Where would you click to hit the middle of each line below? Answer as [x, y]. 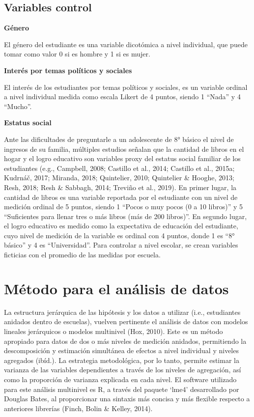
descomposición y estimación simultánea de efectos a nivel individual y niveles [121, 350]
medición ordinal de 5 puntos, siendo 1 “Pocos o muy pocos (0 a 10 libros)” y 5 [123, 207]
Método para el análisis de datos [116, 288]
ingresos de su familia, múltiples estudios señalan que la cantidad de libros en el [124, 149]
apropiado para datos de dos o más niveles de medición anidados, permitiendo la [125, 341]
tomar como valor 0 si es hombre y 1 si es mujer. [77, 54]
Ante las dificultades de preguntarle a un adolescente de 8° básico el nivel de [119, 139]
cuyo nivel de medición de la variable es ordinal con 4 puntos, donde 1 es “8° [119, 235]
